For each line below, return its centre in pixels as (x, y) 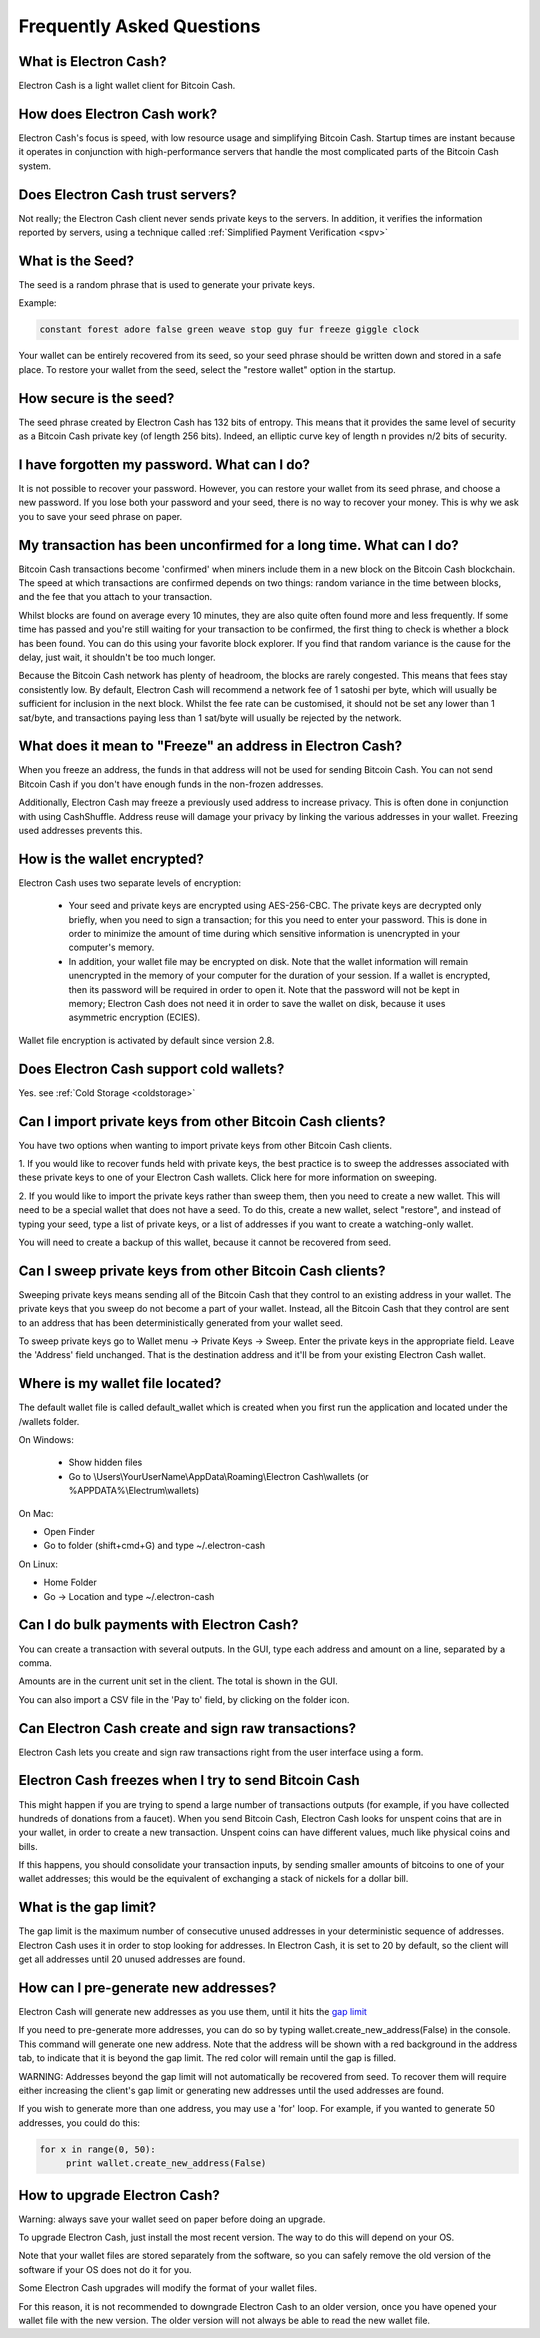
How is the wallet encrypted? (111, 858)
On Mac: (36, 1513)
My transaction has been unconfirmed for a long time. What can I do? (238, 545)
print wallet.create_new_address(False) (166, 2163)
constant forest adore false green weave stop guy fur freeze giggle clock (229, 329)
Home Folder (70, 1582)
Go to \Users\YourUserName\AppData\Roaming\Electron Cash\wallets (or (218, 1476)
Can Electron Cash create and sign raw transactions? (187, 1728)
